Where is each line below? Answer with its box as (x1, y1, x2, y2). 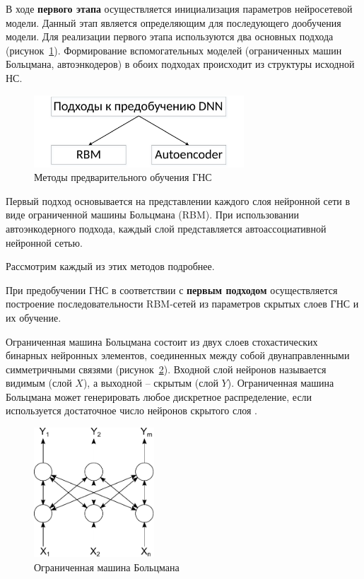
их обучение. (6, 310, 61, 324)
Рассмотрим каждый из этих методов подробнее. (6, 259, 215, 274)
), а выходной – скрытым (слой (83, 375, 218, 390)
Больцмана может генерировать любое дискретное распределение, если (6, 389, 312, 404)
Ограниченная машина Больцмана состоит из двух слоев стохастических (6, 334, 318, 349)
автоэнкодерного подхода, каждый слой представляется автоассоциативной (6, 221, 327, 235)
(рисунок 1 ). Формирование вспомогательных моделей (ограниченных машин (6, 42, 342, 57)
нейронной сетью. (6, 235, 83, 250)
